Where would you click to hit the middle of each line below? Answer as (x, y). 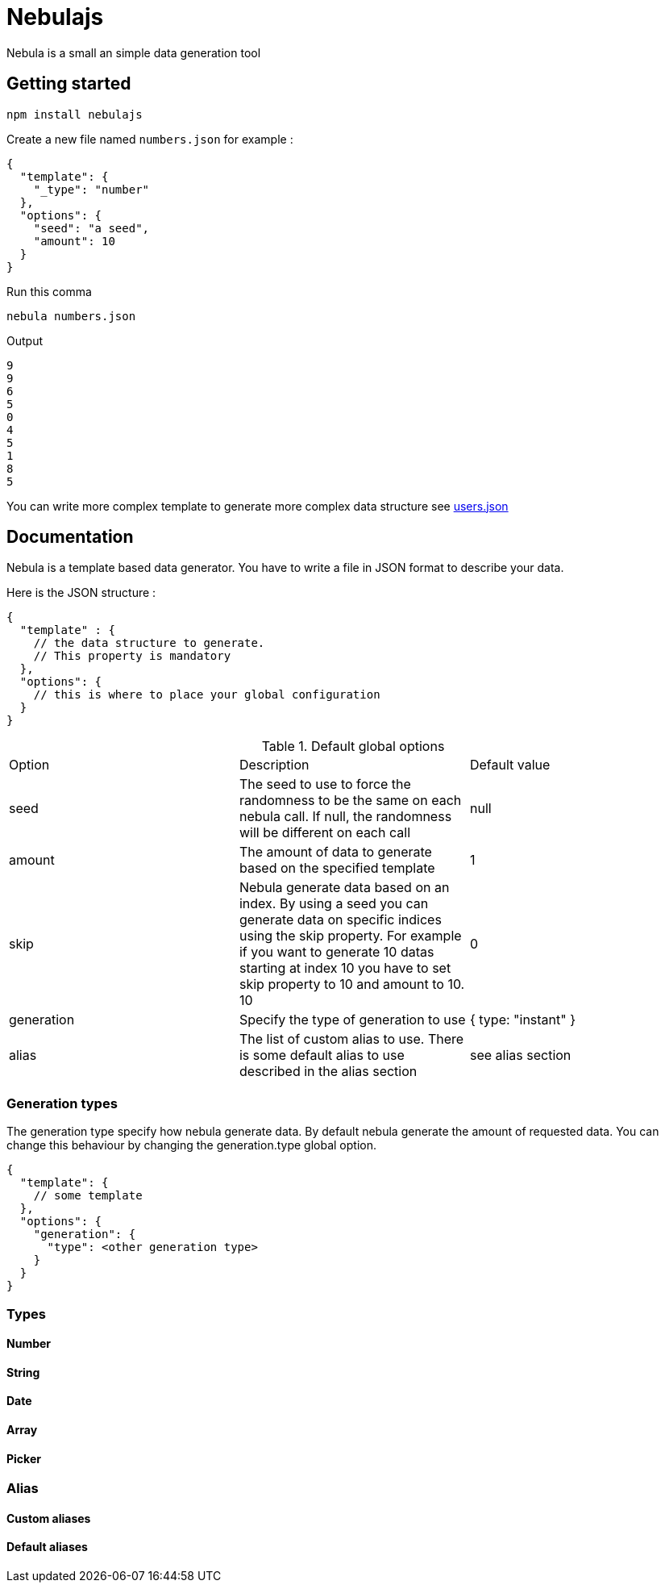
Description (274, 765)
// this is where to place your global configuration (207, 695)
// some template (88, 1196)
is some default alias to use (322, 1055)
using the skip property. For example (350, 936)
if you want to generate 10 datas (337, 952)
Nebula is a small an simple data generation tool (134, 52)
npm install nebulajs (75, 114)
